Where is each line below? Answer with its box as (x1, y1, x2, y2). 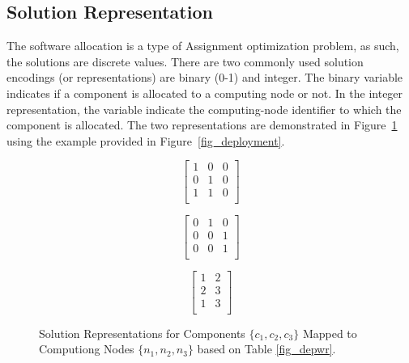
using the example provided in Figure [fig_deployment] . (6, 132, 285, 149)
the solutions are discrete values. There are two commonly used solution (6, 53, 364, 70)
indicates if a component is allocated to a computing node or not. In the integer (6, 84, 403, 101)
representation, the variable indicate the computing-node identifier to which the (6, 100, 402, 117)
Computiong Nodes (39, 340, 134, 357)
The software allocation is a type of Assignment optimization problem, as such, (6, 37, 399, 54)
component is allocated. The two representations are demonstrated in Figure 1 (6, 116, 398, 133)
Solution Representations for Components (39, 324, 245, 341)
